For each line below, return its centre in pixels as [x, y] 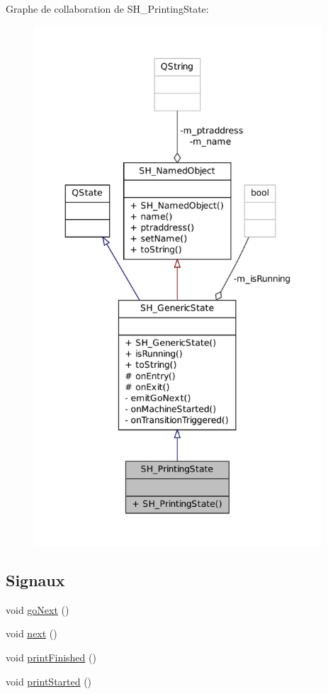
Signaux [35, 580]
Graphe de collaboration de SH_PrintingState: [107, 9]
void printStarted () [49, 681]
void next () [32, 633]
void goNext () [38, 609]
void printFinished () [51, 657]
